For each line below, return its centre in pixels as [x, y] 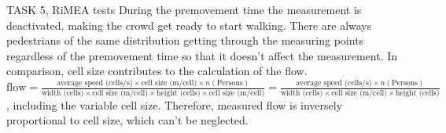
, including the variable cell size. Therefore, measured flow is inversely [175, 104]
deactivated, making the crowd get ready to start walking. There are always [189, 25]
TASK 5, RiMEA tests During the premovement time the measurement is [184, 9]
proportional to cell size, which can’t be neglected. [127, 120]
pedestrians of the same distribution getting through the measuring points [185, 40]
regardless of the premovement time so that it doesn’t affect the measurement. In [202, 55]
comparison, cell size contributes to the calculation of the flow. [157, 71]
